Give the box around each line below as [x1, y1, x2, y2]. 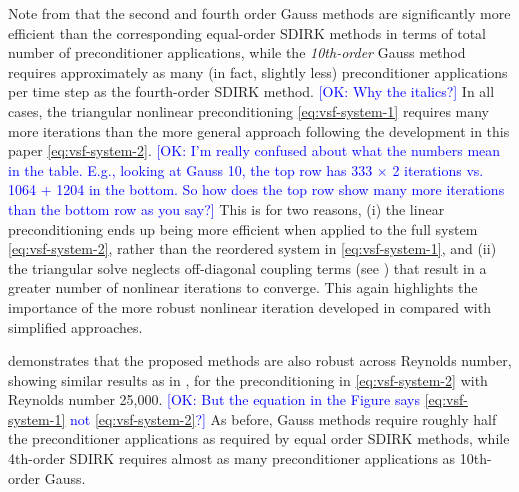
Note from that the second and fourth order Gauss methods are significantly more [8, 3, 511, 23]
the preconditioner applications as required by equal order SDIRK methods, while [8, 428, 510, 449]
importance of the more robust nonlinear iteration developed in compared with [8, 296, 491, 317]
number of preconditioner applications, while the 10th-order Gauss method [8, 42, 466, 63]
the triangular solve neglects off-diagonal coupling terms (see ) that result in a [8, 257, 487, 278]
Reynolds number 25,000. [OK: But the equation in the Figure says [8, 389, 420, 410]
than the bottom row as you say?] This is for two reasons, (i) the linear [8, 198, 445, 219]
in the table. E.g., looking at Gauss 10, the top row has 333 [8, 159, 373, 180]
